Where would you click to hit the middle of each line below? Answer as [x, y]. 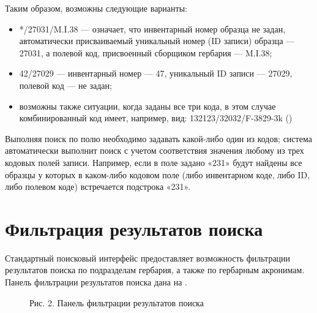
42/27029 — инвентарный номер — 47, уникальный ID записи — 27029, [156, 73]
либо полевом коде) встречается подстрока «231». [98, 187]
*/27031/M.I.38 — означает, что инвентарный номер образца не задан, [152, 28]
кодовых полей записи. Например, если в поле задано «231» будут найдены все [154, 162]
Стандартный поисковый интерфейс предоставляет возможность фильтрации [148, 258]
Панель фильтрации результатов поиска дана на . [96, 282]
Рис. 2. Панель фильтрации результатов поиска [117, 302]
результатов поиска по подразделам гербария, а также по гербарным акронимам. [155, 270]
